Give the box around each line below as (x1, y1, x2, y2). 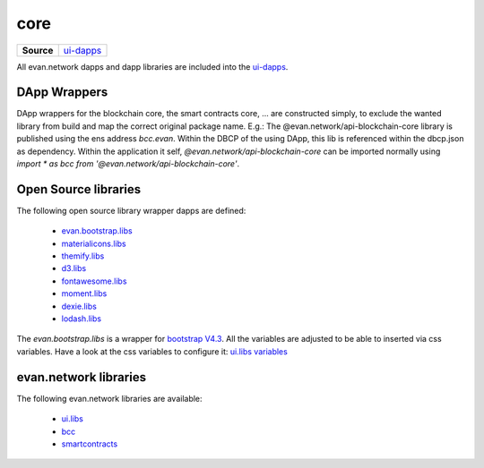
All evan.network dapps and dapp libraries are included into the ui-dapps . (16, 61, 289, 72)
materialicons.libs (61, 238, 127, 249)
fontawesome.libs (61, 276, 127, 286)
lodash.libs (61, 313, 102, 324)
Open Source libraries (16, 182, 142, 197)
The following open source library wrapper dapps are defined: (16, 205, 246, 216)
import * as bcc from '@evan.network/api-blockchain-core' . (16, 158, 240, 169)
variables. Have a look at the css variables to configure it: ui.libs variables (16, 345, 289, 357)
